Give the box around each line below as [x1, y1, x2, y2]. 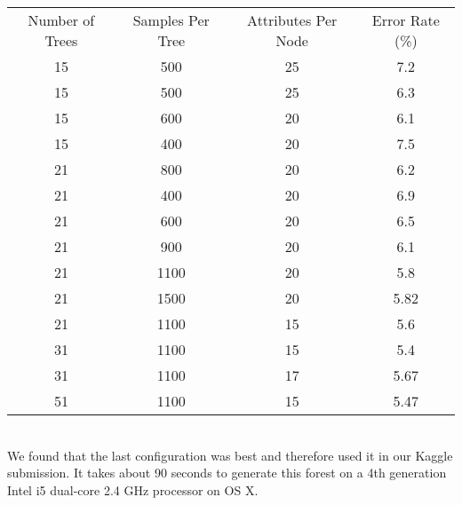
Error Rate [371, 10, 440, 30]
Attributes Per [247, 10, 338, 30]
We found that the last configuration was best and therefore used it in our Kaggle [7, 446, 453, 464]
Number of [28, 10, 95, 30]
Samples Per [132, 10, 210, 30]
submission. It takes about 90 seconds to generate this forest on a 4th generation [7, 463, 447, 482]
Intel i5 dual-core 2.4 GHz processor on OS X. [7, 480, 259, 499]
